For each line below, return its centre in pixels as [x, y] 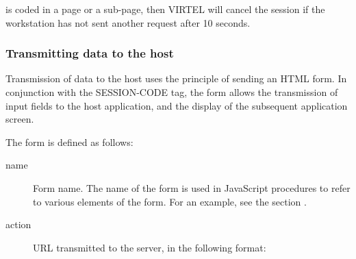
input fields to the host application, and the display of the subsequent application [177, 105]
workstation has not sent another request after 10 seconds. [128, 22]
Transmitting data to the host [90, 53]
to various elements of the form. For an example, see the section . [170, 201]
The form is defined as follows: [69, 141]
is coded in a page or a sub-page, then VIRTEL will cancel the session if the [165, 9]
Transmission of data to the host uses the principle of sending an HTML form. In [176, 78]
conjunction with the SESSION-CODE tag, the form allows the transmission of [172, 92]
